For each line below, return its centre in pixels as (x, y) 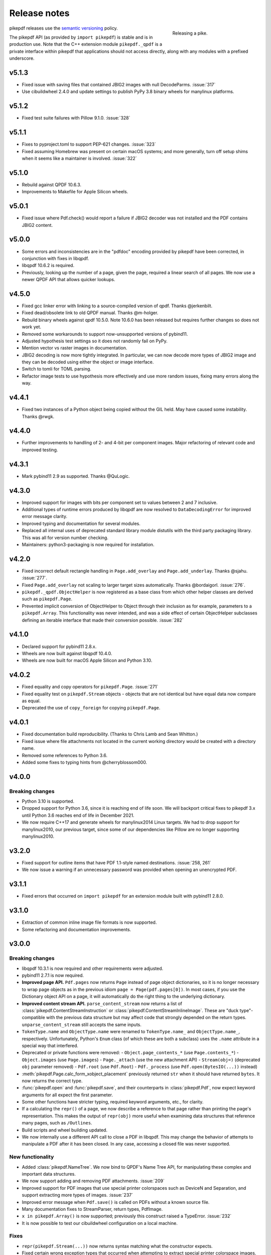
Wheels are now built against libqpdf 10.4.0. (67, 653)
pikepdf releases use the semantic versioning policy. (63, 28)
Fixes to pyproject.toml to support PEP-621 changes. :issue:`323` (89, 144)
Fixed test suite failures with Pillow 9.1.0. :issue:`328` (76, 118)
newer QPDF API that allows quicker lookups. (69, 280)
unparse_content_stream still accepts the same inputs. (82, 1025)
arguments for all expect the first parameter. (67, 1095)
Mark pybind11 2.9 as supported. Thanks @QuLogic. (76, 476)
